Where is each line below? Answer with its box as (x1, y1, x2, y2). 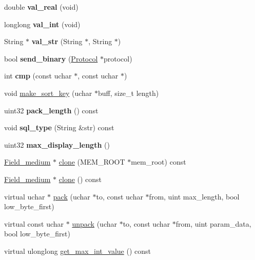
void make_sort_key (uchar (4, 87, 92, 98)
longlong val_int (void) (4, 18, 81, 29)
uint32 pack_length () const (4, 105, 99, 115)
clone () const (58, 173, 102, 184)
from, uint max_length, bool (149, 191, 240, 202)
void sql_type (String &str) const (4, 122, 114, 133)
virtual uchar (4, 191, 45, 202)
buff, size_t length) (97, 87, 159, 98)
